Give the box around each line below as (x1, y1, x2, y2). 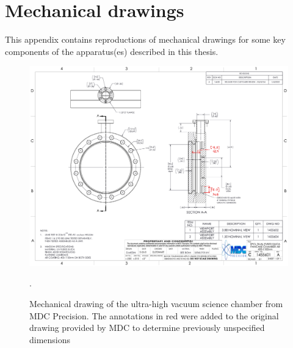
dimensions (29, 333, 71, 346)
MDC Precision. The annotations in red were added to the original (29, 309, 279, 322)
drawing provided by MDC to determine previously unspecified (29, 321, 265, 334)
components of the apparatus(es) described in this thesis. (5, 45, 219, 57)
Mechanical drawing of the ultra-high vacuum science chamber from (29, 297, 283, 310)
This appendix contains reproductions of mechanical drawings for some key (5, 33, 286, 46)
